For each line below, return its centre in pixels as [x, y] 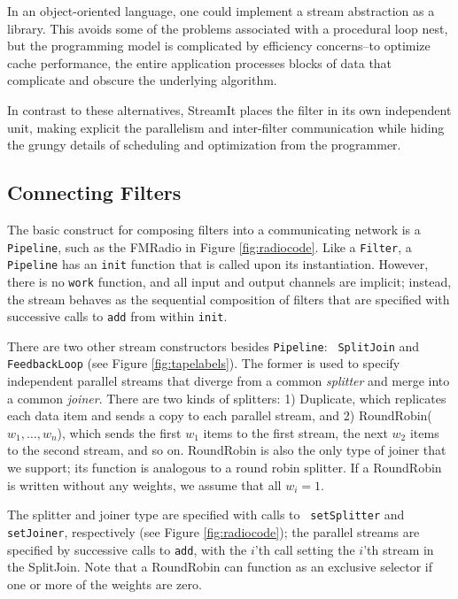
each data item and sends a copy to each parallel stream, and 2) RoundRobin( [220, 415]
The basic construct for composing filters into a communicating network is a [214, 229]
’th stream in [399, 549]
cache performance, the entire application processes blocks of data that [200, 62]
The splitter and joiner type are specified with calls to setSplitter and [206, 515]
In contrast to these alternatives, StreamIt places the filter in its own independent [229, 109]
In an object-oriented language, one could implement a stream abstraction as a [221, 11]
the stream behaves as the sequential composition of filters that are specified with [229, 299]
